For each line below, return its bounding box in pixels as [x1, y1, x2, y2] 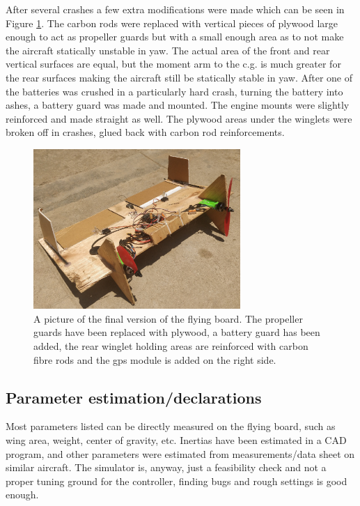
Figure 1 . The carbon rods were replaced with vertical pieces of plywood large [6, 15, 338, 30]
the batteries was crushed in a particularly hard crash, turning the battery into [6, 84, 343, 98]
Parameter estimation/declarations [6, 386, 262, 408]
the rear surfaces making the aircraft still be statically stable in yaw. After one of [6, 70, 352, 84]
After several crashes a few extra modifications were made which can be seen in [6, 2, 345, 16]
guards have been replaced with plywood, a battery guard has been [33, 325, 320, 339]
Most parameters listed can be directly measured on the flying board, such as [6, 419, 336, 434]
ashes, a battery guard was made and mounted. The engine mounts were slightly [6, 98, 350, 112]
